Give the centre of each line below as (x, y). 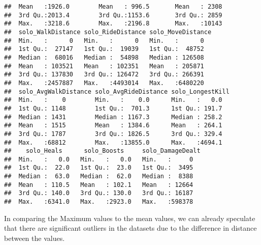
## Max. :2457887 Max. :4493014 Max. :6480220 (104, 83)
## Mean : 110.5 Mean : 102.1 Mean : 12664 (99, 185)
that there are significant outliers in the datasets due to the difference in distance (130, 228)
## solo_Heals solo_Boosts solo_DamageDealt (102, 151)
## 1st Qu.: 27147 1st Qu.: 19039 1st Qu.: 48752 (104, 49)
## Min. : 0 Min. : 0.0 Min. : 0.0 (113, 100)
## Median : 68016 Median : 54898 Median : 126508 (104, 57)
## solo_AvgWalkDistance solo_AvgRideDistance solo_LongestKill (117, 91)
